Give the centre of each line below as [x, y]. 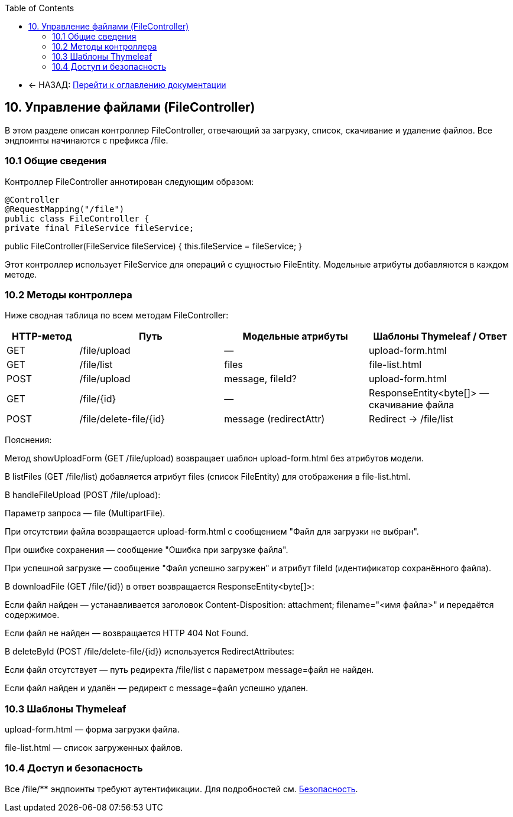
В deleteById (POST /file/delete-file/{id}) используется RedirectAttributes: [150, 652]
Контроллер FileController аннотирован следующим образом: [129, 181]
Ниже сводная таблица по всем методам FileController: [117, 315]
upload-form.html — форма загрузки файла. [92, 730]
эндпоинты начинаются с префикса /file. [87, 140]
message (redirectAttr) [275, 419]
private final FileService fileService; [100, 228]
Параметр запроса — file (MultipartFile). [85, 513]
